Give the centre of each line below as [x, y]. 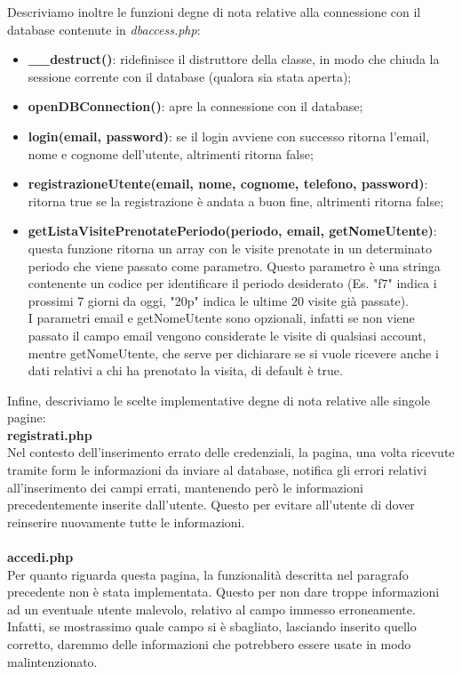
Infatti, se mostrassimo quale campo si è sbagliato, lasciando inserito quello [212, 626]
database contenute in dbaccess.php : [104, 29]
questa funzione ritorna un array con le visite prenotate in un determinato [230, 248]
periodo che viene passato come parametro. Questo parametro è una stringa [234, 265]
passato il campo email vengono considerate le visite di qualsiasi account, [227, 335]
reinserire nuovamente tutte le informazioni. [126, 522]
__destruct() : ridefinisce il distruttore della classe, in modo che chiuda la [234, 59]
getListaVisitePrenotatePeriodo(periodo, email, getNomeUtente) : [232, 231]
